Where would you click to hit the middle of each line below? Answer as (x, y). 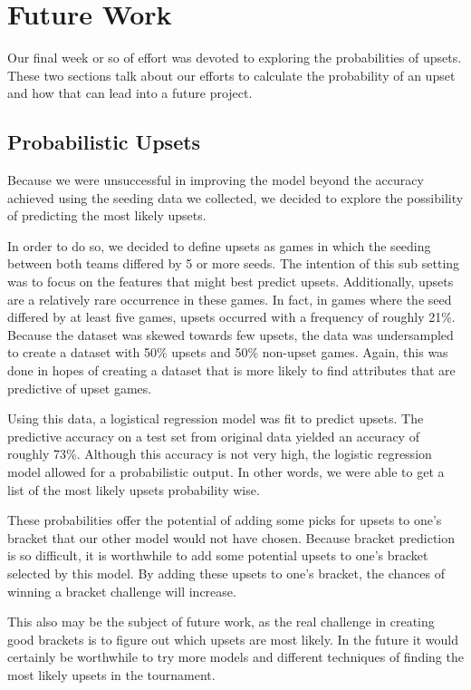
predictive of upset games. (80, 388)
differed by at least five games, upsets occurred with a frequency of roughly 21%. (231, 317)
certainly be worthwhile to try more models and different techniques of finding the (235, 657)
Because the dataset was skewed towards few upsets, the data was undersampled (231, 334)
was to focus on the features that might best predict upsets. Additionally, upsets (231, 282)
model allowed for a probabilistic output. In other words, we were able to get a (226, 472)
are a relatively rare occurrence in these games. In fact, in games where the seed (230, 299)
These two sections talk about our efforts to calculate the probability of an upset (231, 75)
